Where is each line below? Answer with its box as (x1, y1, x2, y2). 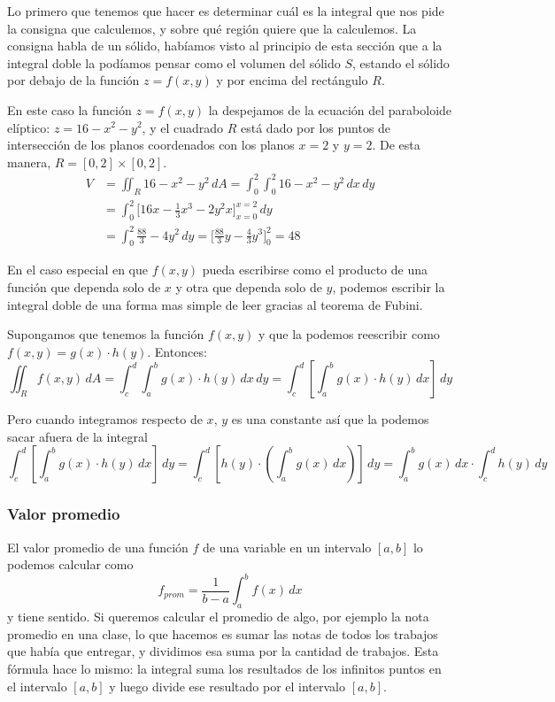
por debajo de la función (7, 71, 140, 89)
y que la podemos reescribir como (258, 325, 440, 343)
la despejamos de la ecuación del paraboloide (208, 100, 452, 119)
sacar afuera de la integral (7, 427, 148, 445)
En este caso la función (7, 100, 132, 119)
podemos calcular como (7, 555, 134, 574)
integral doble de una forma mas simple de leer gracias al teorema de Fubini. (7, 295, 423, 313)
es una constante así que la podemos (231, 410, 429, 428)
